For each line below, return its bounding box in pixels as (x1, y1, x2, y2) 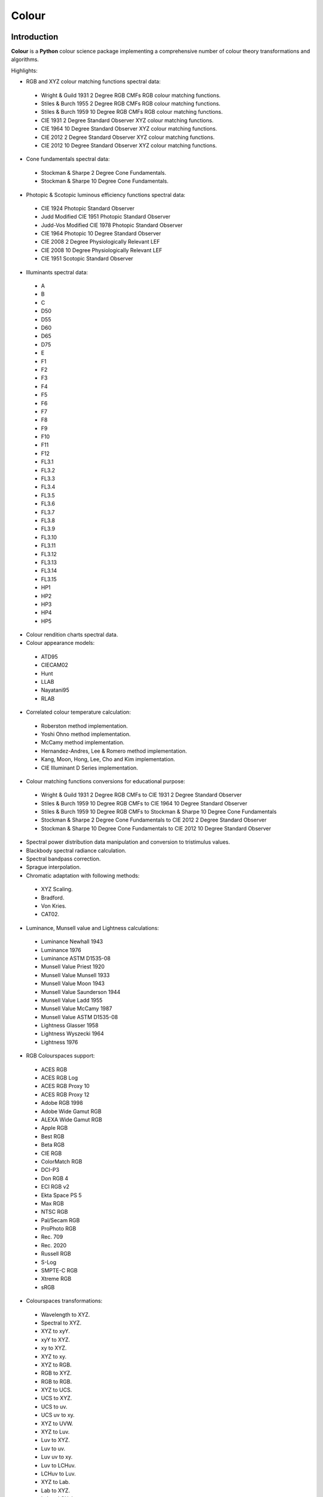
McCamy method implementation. (41, 739, 125, 746)
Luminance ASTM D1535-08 (41, 954, 111, 962)
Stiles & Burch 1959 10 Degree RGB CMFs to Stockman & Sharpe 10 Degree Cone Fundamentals (41, 808, 277, 816)
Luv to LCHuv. (41, 1462, 76, 1469)
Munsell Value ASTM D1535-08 (41, 1013, 118, 1020)
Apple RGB (41, 1125, 68, 1132)
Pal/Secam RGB (41, 1216, 80, 1224)
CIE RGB (41, 1150, 62, 1157)
